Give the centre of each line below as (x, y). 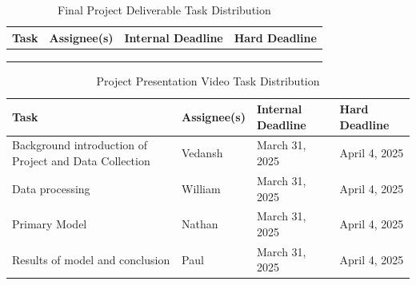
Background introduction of (80, 145)
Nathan (200, 224)
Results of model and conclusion (91, 259)
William (201, 188)
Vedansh (202, 153)
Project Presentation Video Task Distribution (208, 81)
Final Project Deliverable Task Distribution (164, 10)
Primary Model (50, 224)
